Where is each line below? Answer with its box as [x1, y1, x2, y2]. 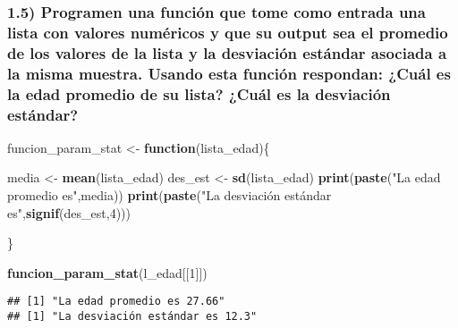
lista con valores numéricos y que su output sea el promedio [7, 21, 448, 43]
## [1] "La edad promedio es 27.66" [7, 295, 225, 308]
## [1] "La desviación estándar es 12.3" [7, 310, 258, 324]
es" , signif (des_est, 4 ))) [7, 203, 131, 222]
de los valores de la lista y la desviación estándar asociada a [7, 41, 447, 63]
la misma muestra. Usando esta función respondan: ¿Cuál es [7, 62, 451, 84]
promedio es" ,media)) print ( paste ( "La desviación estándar [7, 186, 332, 205]
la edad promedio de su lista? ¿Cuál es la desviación [7, 82, 391, 105]
